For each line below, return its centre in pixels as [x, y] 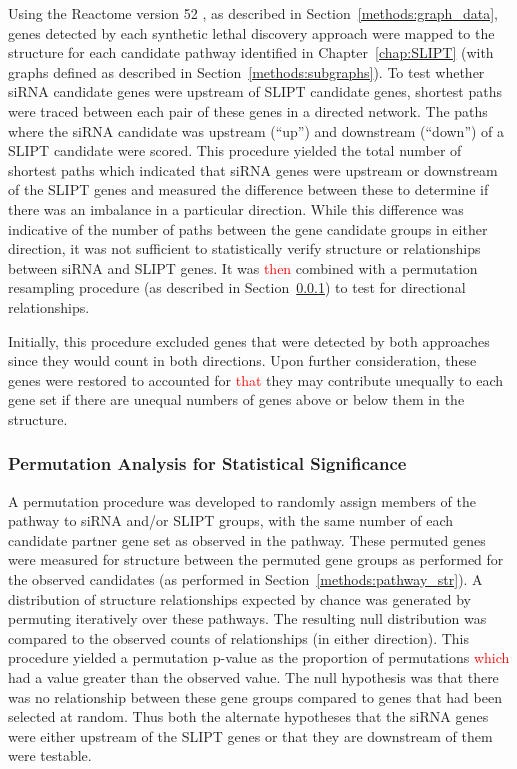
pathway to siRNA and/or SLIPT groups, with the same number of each [231, 520]
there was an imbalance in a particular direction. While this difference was [236, 208]
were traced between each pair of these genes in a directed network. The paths [248, 110]
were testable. [50, 755]
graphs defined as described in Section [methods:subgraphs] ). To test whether [246, 71]
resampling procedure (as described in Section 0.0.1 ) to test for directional [237, 287]
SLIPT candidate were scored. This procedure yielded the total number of [235, 150]
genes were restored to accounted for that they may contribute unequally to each [255, 379]
